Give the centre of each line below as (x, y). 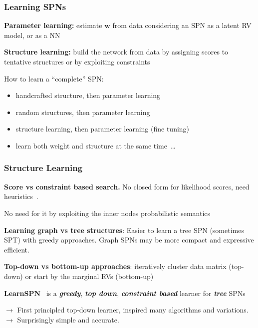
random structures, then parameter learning (83, 112)
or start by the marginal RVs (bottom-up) (89, 276)
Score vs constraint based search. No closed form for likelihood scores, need (127, 186)
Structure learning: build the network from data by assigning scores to (116, 52)
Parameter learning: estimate (53, 25)
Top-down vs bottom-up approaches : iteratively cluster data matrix (115, 266)
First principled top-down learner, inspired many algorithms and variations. (133, 310)
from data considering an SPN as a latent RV (182, 25)
